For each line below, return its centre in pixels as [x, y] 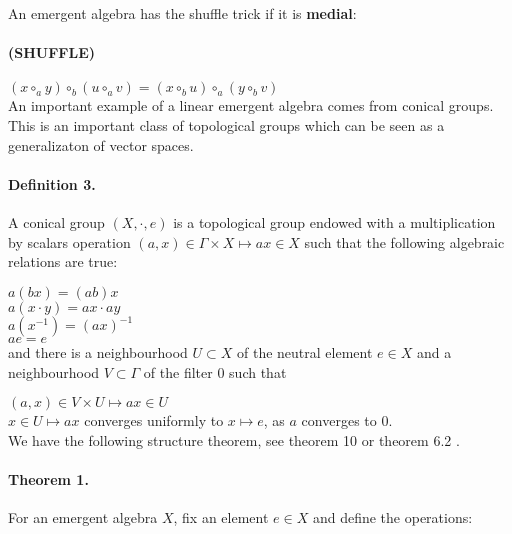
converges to [339, 420]
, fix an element [221, 517]
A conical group [56, 221]
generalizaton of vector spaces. [101, 144]
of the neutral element [305, 352]
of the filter [178, 371]
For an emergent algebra [83, 517]
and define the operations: [392, 517]
